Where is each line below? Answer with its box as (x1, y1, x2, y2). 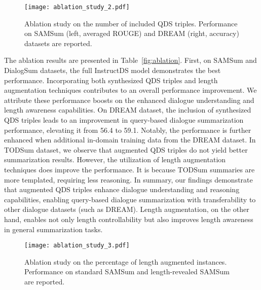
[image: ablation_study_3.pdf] (24, 242, 130, 249)
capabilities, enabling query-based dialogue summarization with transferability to (4, 194, 256, 204)
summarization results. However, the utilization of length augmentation (4, 154, 226, 165)
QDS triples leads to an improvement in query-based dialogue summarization (4, 115, 244, 125)
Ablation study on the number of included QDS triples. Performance (24, 18, 238, 28)
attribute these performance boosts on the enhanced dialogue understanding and (4, 94, 254, 105)
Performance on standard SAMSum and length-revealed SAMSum (24, 266, 230, 277)
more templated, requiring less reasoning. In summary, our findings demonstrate (4, 174, 253, 185)
